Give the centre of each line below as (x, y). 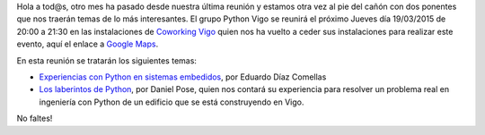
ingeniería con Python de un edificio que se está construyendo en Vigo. (172, 102)
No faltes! (35, 118)
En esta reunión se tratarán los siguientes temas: (107, 60)
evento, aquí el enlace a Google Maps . (88, 44)
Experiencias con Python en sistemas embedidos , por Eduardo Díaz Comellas (183, 77)
